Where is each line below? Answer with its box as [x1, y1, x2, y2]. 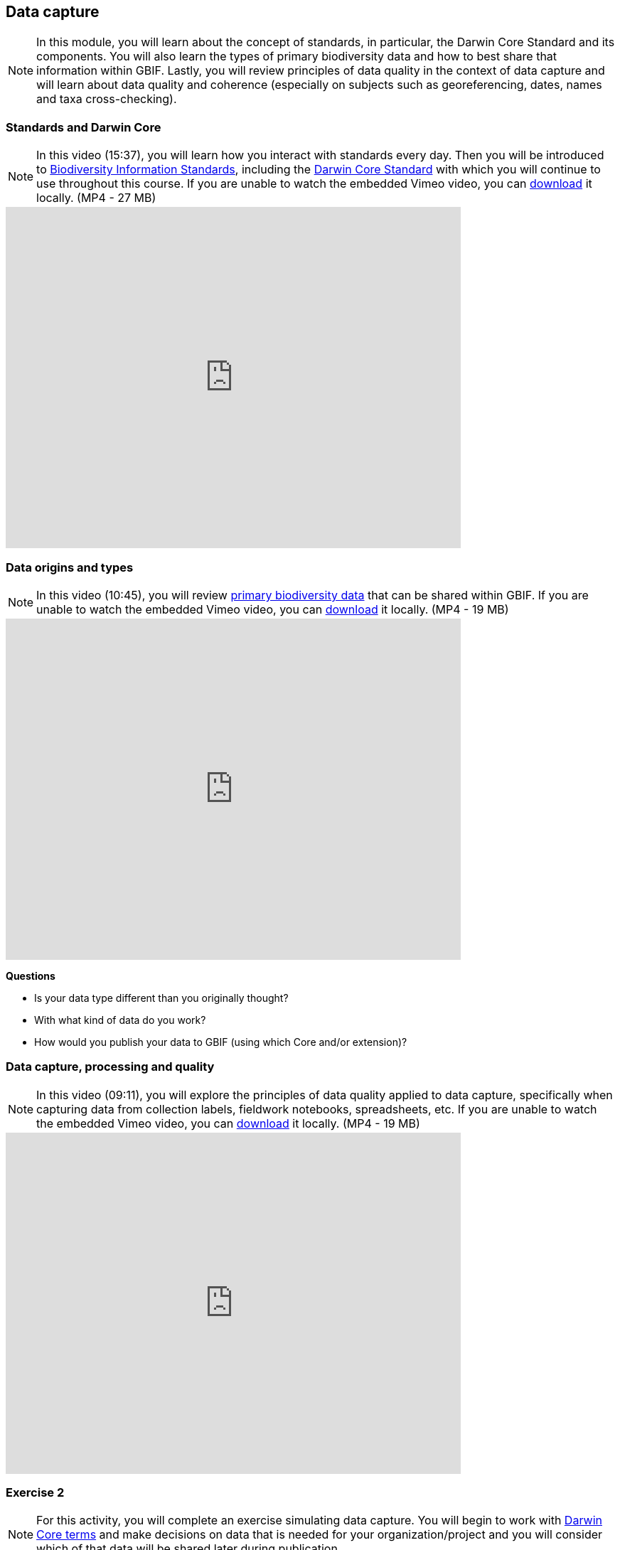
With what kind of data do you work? [34, 1013, 206, 1026]
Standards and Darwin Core [6, 119, 161, 134]
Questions [6, 969, 55, 982]
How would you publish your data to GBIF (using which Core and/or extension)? [34, 1035, 407, 1048]
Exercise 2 [6, 1485, 65, 1500]
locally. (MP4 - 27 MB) [36, 191, 156, 205]
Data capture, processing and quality [6, 1059, 215, 1074]
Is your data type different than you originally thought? [34, 991, 289, 1004]
